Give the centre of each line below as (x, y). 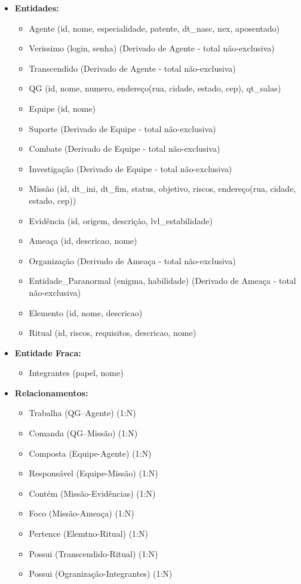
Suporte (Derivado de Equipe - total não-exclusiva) (122, 128)
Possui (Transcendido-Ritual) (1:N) (93, 553)
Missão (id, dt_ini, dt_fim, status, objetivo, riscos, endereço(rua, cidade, (162, 189)
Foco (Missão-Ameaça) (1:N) (82, 513)
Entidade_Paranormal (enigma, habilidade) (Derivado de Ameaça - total (162, 281)
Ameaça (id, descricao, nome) (83, 241)
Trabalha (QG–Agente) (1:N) (82, 413)
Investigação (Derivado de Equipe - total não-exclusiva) (130, 168)
